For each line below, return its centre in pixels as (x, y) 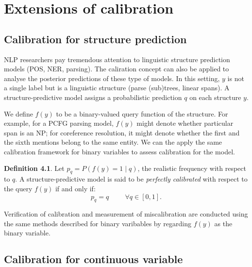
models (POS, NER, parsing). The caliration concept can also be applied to (117, 69)
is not (236, 78)
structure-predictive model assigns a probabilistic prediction (93, 97)
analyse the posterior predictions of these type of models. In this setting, (112, 78)
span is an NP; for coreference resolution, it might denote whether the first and (122, 132)
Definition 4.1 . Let (34, 168)
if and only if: (75, 188)
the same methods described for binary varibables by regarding (98, 223)
